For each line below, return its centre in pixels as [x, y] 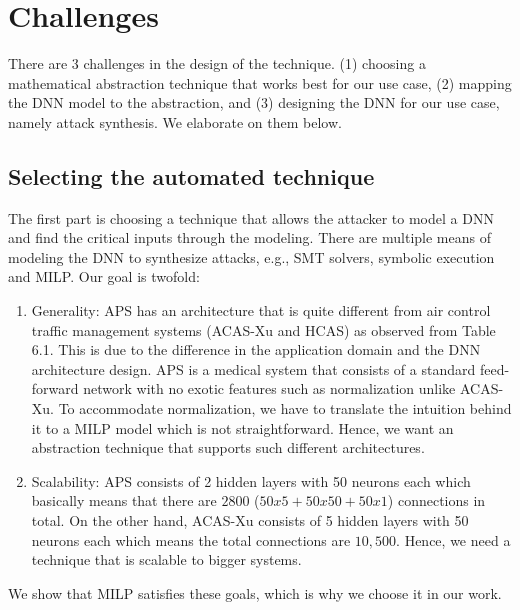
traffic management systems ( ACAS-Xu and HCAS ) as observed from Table [263, 329]
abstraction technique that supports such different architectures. [228, 447]
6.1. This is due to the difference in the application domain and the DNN [256, 349]
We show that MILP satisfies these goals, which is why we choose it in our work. [255, 592]
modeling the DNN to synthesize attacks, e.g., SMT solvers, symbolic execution [251, 256]
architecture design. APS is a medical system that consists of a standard [253, 368]
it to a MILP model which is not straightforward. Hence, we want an [242, 427]
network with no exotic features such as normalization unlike [269, 388]
